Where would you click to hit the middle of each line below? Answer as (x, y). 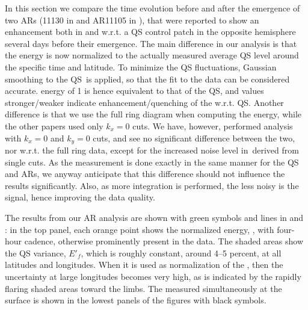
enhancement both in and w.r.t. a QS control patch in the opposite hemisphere (150, 32)
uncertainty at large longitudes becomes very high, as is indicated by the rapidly (153, 276)
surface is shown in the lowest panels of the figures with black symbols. (136, 300)
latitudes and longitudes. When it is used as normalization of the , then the (144, 265)
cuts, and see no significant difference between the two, (194, 138)
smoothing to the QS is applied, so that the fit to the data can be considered (147, 79)
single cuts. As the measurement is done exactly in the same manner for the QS (152, 162)
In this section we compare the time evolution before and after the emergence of (152, 8)
